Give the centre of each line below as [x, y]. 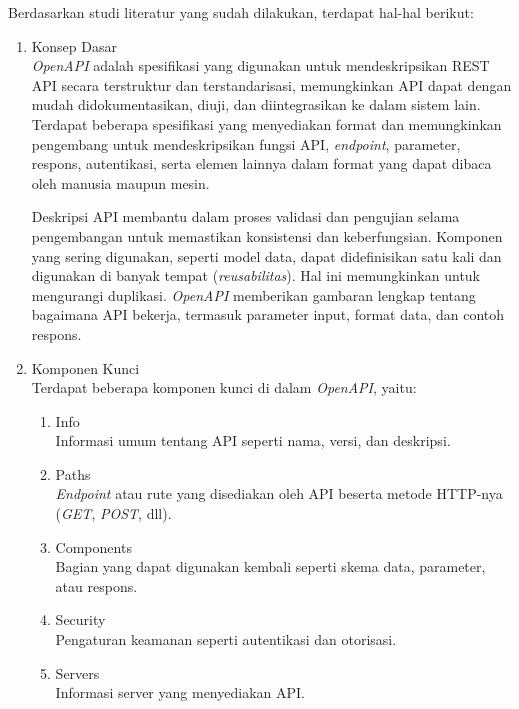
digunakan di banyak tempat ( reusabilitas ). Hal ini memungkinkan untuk [256, 275]
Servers [77, 672]
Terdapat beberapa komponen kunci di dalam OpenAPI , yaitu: [224, 387]
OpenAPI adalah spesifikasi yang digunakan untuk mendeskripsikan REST [260, 65]
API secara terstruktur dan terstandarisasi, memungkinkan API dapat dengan [271, 84]
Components [93, 546]
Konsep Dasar [74, 45]
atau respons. [96, 585]
